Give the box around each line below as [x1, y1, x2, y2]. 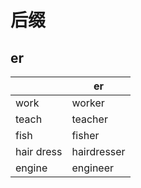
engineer [71, 161, 115, 175]
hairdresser [71, 145, 126, 158]
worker [71, 96, 105, 110]
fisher [71, 129, 100, 142]
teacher [71, 112, 108, 126]
